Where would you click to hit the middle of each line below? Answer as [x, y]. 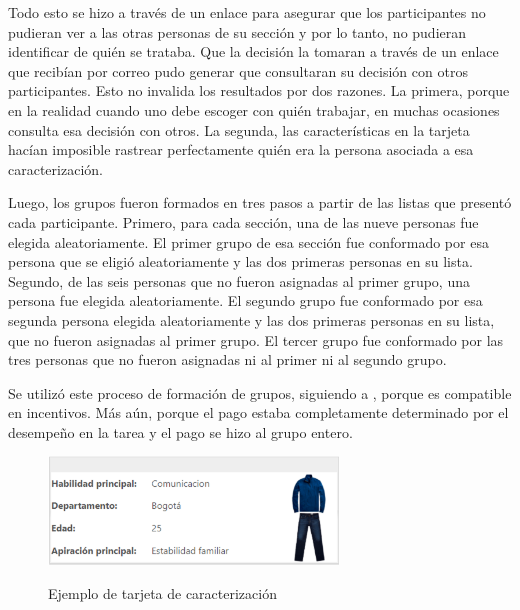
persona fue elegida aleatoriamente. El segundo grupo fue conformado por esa [245, 300]
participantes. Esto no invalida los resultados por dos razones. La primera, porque [259, 90]
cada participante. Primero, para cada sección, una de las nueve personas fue [243, 221]
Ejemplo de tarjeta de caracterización [162, 593]
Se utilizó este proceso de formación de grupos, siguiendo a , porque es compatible [260, 392]
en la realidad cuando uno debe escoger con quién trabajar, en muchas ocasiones [254, 109]
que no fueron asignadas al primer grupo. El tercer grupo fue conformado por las [256, 339]
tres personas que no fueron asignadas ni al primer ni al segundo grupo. [227, 359]
